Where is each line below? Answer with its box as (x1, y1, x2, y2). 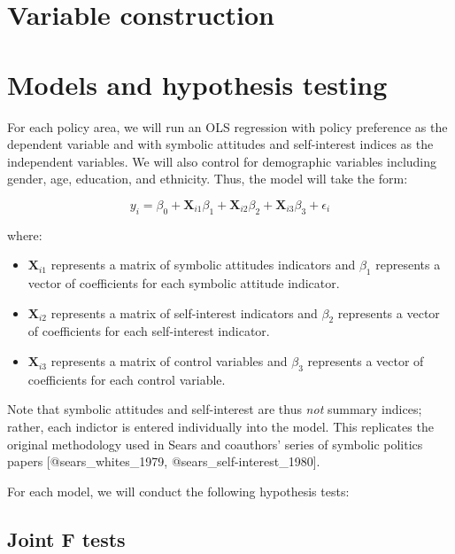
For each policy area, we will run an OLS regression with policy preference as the (7, 117, 448, 136)
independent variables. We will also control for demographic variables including (7, 152, 437, 170)
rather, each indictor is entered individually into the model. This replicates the (7, 417, 434, 436)
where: (7, 225, 42, 244)
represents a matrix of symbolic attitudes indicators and (50, 255, 356, 274)
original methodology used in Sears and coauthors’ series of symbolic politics (7, 434, 423, 453)
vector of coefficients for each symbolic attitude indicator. (27, 274, 340, 293)
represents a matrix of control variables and (50, 352, 288, 371)
